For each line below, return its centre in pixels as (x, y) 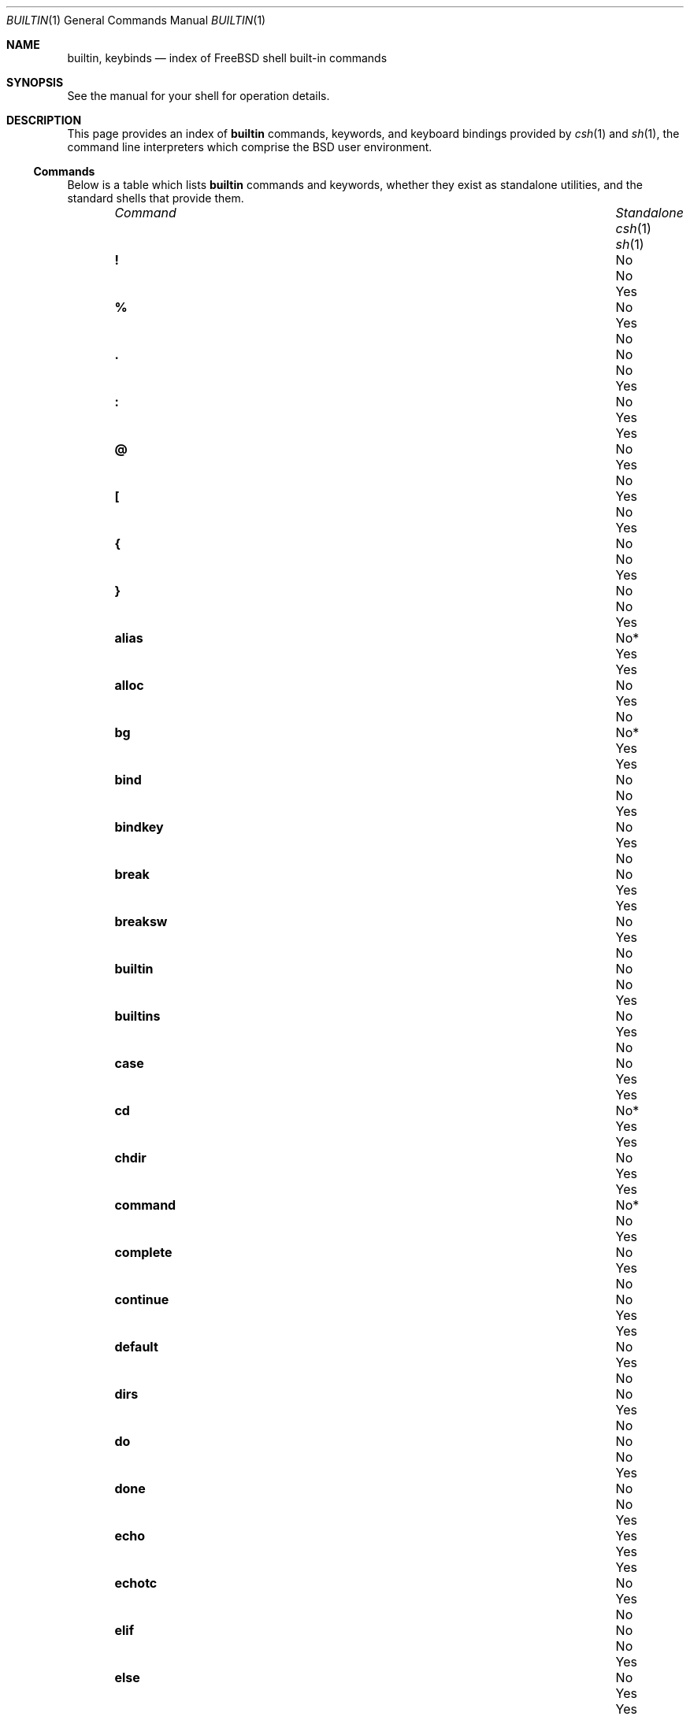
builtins (137, 1016)
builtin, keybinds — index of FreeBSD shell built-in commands (227, 58)
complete (143, 1252)
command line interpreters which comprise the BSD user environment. (250, 147)
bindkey (139, 827)
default (136, 1347)
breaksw (141, 921)
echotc (136, 1583)
